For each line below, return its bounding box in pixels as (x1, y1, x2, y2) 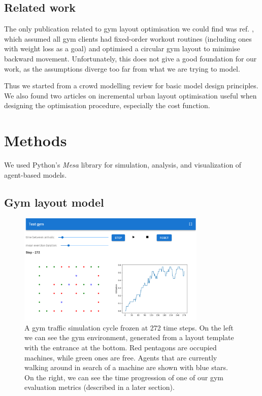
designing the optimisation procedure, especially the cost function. (4, 100, 210, 111)
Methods (4, 130, 67, 151)
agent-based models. (4, 169, 67, 180)
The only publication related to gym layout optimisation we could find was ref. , (4, 23, 254, 34)
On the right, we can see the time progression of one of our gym (24, 372, 223, 382)
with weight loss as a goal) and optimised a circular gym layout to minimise (4, 43, 240, 54)
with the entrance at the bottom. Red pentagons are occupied (24, 342, 217, 352)
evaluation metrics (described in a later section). (24, 382, 175, 392)
